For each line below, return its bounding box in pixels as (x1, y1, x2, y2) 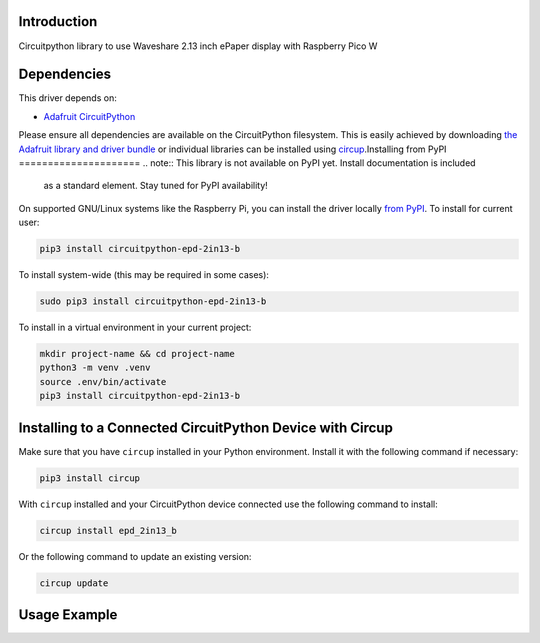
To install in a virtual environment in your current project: (18, 321, 252, 334)
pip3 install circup (39, 472, 140, 484)
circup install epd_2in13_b (39, 525, 177, 536)
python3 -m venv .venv (39, 362, 151, 374)
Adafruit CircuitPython (43, 110, 136, 122)
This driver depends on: (18, 92, 117, 104)
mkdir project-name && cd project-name (39, 348, 235, 360)
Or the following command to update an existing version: (18, 550, 252, 562)
